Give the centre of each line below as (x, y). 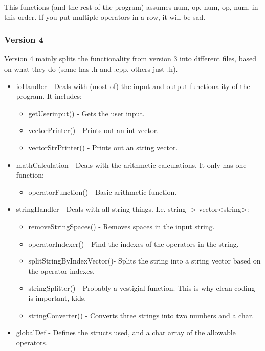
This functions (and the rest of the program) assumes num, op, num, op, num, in (131, 7)
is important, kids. (57, 298)
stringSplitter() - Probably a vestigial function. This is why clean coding (142, 288)
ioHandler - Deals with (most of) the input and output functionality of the (133, 86)
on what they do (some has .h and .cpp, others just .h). (91, 69)
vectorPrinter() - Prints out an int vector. (94, 130)
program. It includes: (49, 96)
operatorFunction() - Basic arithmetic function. (103, 192)
